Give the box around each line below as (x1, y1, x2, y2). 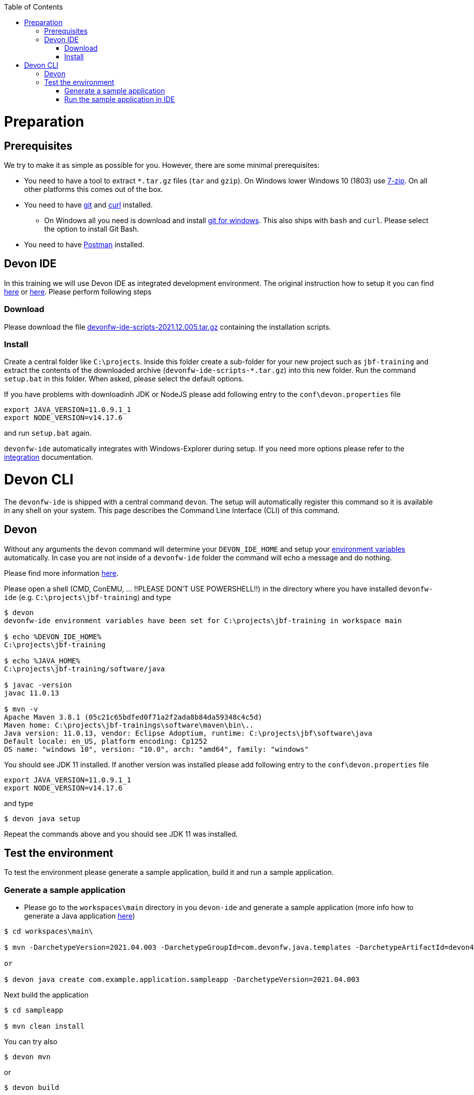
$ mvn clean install (4, 1022, 85, 1031)
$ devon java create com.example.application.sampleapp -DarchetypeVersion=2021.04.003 (4, 975, 360, 984)
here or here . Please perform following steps (4, 287, 152, 296)
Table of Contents (4, 3, 63, 11)
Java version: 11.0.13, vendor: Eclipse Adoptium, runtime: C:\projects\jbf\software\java (4, 729, 373, 737)
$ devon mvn (4, 1053, 51, 1061)
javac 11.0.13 (4, 688, 59, 697)
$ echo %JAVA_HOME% (4, 656, 80, 665)
